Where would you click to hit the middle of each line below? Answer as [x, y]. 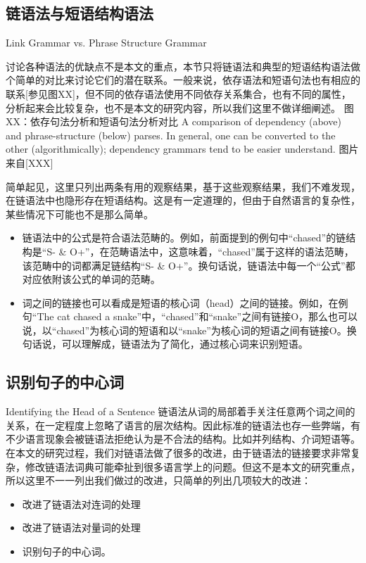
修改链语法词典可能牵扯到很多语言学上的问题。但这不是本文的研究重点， [193, 466]
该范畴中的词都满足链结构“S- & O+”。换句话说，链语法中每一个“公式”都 [189, 265]
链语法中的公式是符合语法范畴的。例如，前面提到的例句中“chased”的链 [184, 238]
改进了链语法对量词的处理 [81, 527]
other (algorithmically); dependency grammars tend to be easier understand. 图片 [182, 149]
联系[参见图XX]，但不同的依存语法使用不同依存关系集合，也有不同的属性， [178, 93]
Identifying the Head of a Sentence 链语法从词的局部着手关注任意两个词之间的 [181, 411]
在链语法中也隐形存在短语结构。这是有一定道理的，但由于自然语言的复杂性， [183, 200]
